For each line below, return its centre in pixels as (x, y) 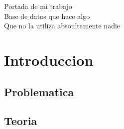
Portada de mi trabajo (38, 6)
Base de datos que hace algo (47, 16)
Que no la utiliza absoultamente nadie (62, 26)
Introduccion (49, 60)
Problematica (39, 91)
